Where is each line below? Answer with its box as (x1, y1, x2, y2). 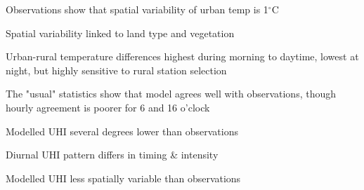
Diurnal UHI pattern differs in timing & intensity (6, 147, 219, 162)
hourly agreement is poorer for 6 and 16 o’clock (6, 100, 210, 114)
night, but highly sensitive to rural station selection (6, 62, 227, 77)
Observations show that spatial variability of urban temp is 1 (6, 2, 268, 16)
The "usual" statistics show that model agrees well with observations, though (6, 86, 337, 101)
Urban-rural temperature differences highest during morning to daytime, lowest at (6, 49, 359, 64)
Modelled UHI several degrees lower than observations (6, 123, 238, 138)
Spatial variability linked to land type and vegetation (6, 25, 235, 40)
